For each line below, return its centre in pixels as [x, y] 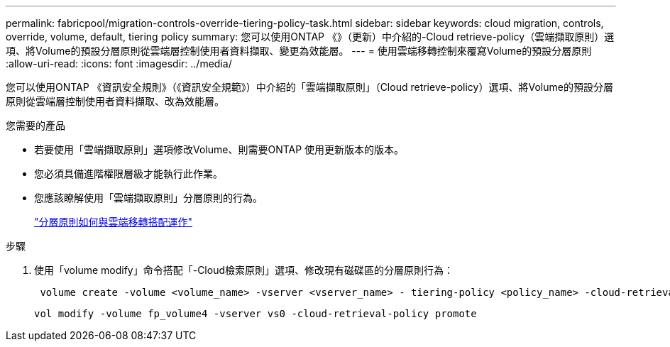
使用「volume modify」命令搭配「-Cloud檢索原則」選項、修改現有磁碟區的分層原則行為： [244, 270]
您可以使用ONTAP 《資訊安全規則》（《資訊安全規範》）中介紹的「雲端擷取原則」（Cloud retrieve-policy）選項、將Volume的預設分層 [309, 87]
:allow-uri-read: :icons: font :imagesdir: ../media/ [119, 64]
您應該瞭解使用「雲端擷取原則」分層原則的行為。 [148, 198]
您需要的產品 [35, 125]
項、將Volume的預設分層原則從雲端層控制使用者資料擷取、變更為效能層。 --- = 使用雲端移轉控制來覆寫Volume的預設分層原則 [299, 51]
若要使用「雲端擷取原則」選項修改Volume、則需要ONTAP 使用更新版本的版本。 [219, 149]
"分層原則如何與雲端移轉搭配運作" [114, 222]
